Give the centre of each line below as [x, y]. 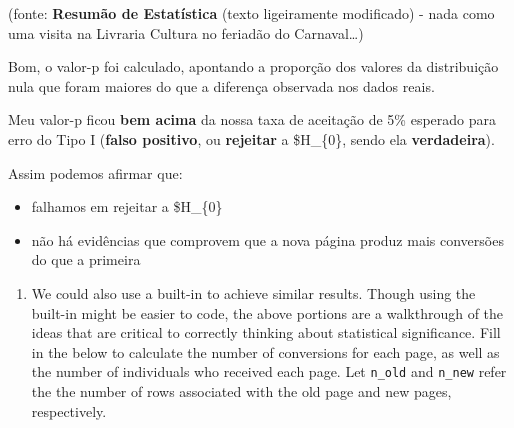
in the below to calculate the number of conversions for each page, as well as [265, 351]
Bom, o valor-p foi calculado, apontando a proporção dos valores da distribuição [253, 66]
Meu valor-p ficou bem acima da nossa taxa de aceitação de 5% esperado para [252, 119]
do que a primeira [86, 259]
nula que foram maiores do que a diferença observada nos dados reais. [221, 85]
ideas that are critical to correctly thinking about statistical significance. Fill [266, 332]
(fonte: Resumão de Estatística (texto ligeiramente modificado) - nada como [251, 13]
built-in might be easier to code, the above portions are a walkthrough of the [267, 312]
